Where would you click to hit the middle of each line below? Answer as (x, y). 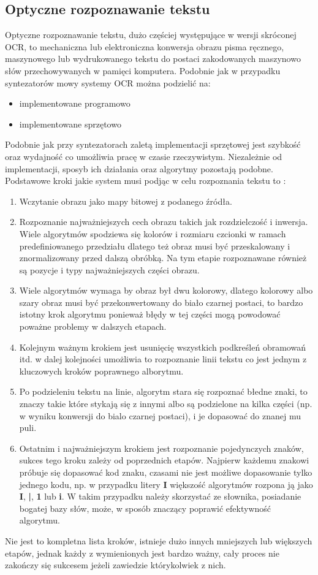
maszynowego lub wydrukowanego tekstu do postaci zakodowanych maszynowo (153, 59)
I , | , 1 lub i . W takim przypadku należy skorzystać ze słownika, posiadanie (160, 496)
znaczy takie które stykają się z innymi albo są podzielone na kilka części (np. (166, 404)
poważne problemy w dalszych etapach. (93, 326)
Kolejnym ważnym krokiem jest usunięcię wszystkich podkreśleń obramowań (162, 347)
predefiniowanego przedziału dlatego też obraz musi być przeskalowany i (155, 246)
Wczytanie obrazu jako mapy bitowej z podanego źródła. (126, 201)
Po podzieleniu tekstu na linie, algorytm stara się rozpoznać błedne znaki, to (163, 391)
